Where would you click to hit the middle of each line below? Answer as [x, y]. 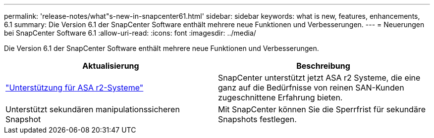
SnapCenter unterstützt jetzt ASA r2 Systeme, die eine [319, 78]
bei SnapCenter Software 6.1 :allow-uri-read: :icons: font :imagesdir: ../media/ [130, 33]
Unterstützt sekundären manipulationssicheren [93, 109]
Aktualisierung [111, 66]
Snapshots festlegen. [257, 119]
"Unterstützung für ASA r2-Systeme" [75, 88]
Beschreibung [323, 66]
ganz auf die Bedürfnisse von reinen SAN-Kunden [311, 88]
